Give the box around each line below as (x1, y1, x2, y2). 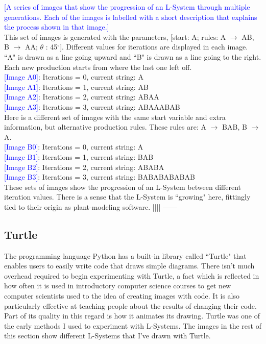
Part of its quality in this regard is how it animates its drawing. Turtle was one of (4, 310, 260, 321)
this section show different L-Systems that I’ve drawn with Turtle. (4, 330, 211, 341)
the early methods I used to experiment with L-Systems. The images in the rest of (4, 320, 261, 331)
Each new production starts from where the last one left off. (4, 61, 192, 72)
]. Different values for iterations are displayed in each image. (60, 41, 248, 52)
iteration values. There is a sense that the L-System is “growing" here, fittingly (4, 191, 251, 202)
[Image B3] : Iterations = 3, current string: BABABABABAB (4, 171, 195, 182)
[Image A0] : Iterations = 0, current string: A (4, 71, 143, 82)
